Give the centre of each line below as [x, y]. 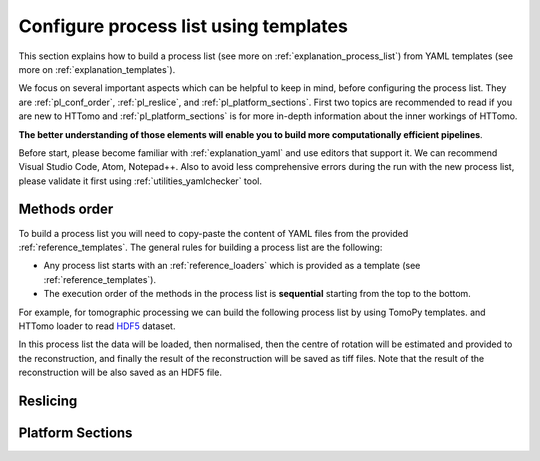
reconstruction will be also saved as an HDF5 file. [120, 372]
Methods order [66, 209]
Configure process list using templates [183, 26]
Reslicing [48, 400]
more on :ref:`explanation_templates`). [97, 69]
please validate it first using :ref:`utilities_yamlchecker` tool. [140, 181]
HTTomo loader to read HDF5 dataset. [97, 326]
